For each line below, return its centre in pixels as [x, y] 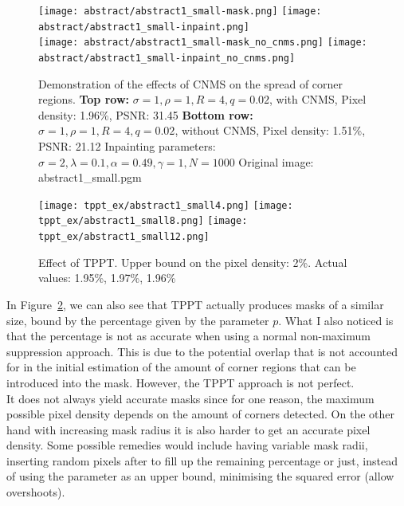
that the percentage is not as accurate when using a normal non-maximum [188, 336]
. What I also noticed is [336, 320]
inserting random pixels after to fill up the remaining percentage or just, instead [202, 460]
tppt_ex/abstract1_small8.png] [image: [143, 221]
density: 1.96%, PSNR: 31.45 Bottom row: [146, 114]
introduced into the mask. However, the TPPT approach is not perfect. [180, 382]
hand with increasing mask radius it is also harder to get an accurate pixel [188, 429]
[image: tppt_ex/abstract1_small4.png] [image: [166, 205]
